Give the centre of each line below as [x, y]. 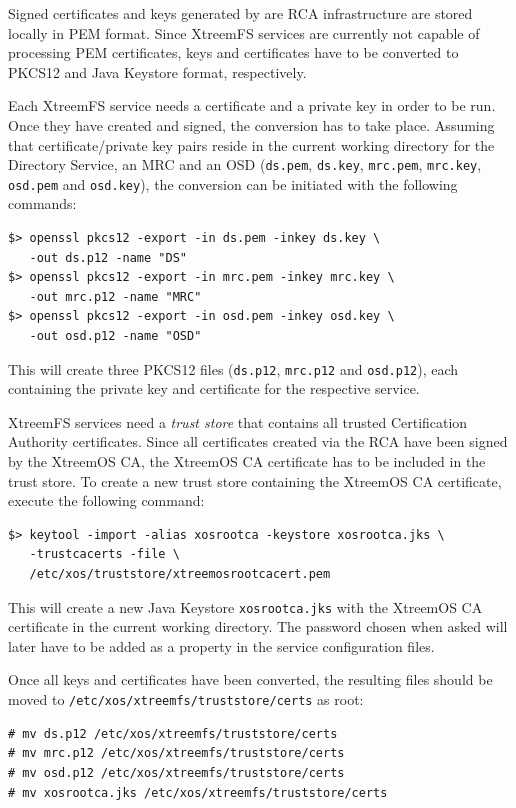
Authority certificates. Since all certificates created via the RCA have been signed [258, 441]
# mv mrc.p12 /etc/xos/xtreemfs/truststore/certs [176, 753]
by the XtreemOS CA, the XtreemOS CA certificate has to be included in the [247, 461]
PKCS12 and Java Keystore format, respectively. [157, 71]
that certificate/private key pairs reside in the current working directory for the [251, 144]
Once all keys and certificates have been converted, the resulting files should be [250, 679]
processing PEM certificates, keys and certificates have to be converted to [233, 52]
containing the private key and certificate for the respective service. [214, 388]
